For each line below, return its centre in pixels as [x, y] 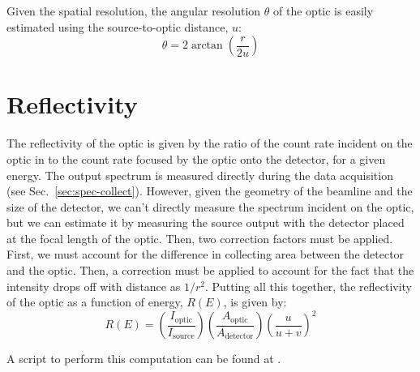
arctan [207, 46]
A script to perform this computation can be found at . [144, 359]
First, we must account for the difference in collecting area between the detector [206, 254]
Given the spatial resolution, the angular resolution [134, 11]
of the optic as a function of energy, [95, 302]
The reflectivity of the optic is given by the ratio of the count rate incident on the [210, 143]
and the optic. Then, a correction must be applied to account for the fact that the [210, 270]
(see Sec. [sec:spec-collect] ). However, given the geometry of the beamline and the [210, 191]
